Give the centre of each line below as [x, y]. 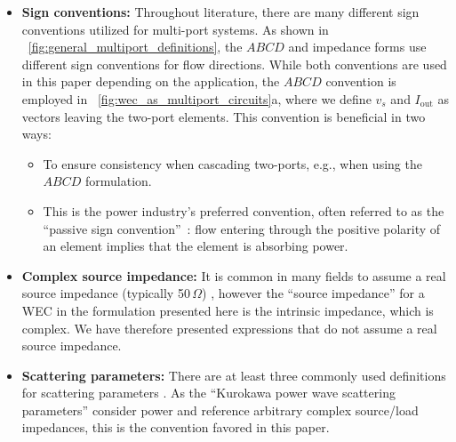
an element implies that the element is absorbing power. [196, 246]
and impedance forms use [357, 47]
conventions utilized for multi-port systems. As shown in [175, 29]
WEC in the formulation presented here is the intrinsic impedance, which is [228, 310]
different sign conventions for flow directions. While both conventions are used [234, 64]
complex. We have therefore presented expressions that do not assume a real [229, 328]
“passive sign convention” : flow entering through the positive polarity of [242, 228]
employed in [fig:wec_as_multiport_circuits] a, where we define [196, 98]
